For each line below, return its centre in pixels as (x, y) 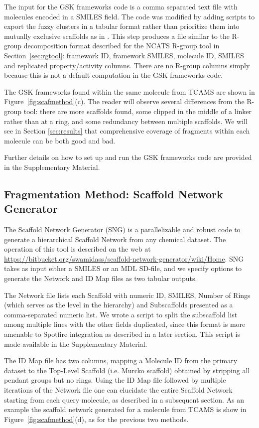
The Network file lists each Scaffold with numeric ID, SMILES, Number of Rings (127, 295)
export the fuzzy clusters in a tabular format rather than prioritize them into (122, 26)
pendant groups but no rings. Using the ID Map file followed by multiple (115, 380)
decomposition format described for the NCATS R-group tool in (122, 46)
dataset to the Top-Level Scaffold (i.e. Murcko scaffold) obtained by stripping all (127, 370)
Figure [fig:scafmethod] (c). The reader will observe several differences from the (124, 101)
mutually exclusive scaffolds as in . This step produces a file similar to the (117, 36)
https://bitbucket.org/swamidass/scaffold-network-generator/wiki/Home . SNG (124, 258)
